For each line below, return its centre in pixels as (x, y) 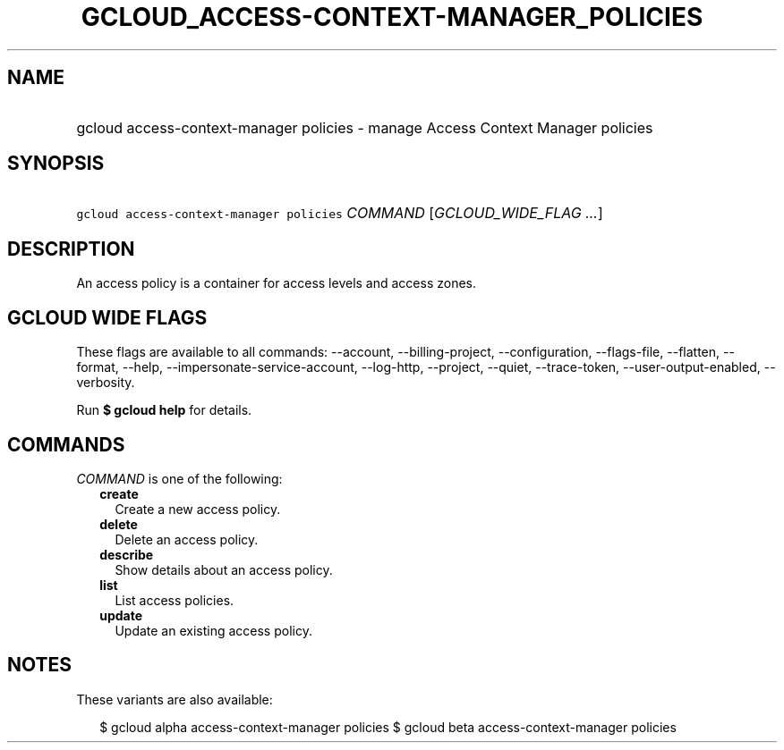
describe (127, 554)
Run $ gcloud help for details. (164, 410)
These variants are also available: (175, 699)
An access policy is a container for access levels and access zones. (277, 283)
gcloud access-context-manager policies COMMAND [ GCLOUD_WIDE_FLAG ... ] (340, 213)
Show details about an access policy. (224, 569)
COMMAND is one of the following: (179, 478)
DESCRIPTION (71, 249)
